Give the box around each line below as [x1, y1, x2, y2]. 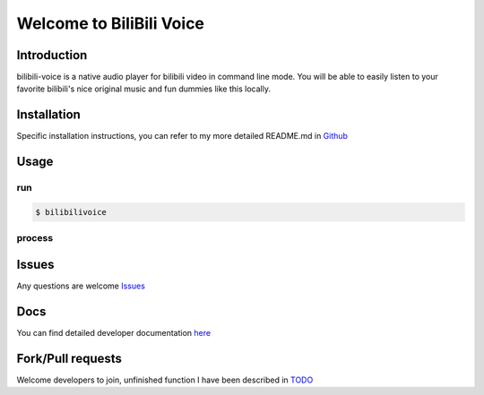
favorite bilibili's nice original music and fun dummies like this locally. [16, 83, 271, 94]
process [16, 232, 54, 245]
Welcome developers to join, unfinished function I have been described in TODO [16, 374, 314, 385]
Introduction [16, 47, 88, 63]
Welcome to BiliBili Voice [16, 13, 205, 33]
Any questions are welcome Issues [16, 280, 145, 291]
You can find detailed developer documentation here [16, 327, 211, 338]
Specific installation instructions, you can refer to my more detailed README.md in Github [16, 131, 349, 142]
